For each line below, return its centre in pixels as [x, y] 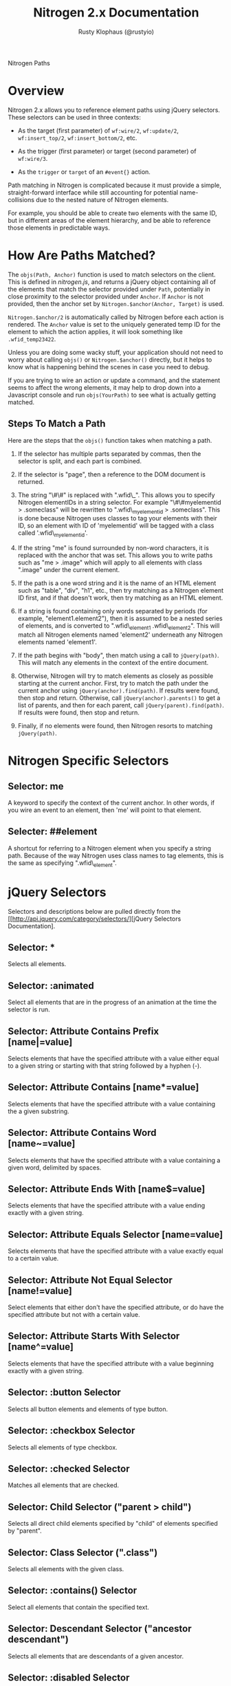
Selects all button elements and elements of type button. [88, 1409]
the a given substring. [38, 1111]
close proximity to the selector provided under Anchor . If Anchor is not [106, 296]
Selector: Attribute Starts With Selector [94, 1336]
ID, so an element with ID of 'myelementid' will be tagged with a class [116, 526]
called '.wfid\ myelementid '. [53, 534]
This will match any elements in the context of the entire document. [113, 663]
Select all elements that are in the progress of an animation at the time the [112, 1003]
